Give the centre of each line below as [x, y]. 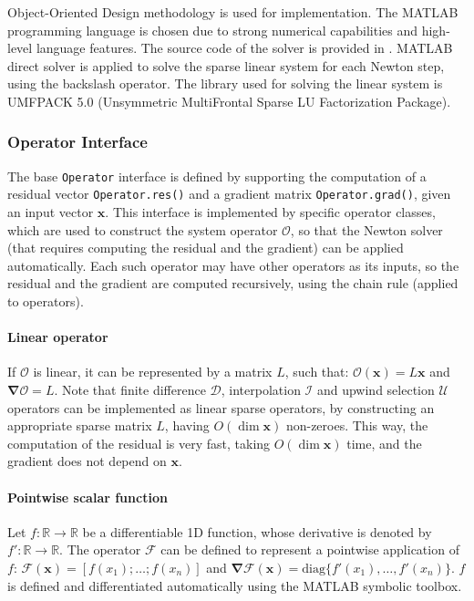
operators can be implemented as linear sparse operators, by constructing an [221, 407]
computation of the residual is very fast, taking [139, 443]
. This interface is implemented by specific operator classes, [270, 212]
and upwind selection [376, 390]
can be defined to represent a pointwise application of [310, 549]
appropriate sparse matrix [80, 425]
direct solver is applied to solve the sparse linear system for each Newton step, [226, 65]
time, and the [384, 443]
